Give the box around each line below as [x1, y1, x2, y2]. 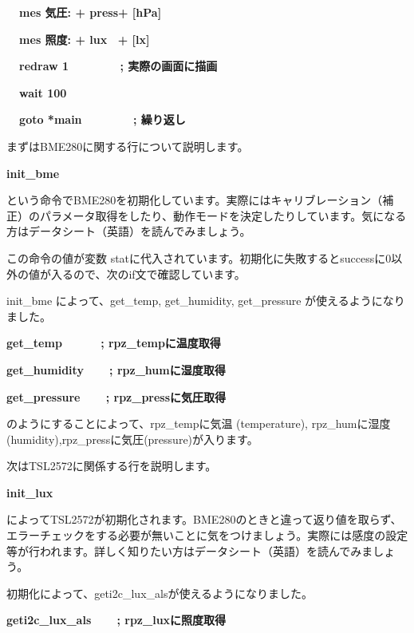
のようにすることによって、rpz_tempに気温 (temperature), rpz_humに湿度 [6, 415, 391, 432]
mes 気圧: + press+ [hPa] [19, 4, 162, 20]
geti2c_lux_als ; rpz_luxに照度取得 [6, 611, 227, 628]
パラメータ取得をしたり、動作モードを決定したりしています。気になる [39, 207, 407, 224]
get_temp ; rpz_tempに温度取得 [6, 334, 221, 351]
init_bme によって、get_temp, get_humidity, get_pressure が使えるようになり [6, 292, 405, 309]
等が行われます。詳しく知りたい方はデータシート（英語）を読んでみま [6, 542, 373, 559]
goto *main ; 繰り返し [19, 111, 186, 128]
